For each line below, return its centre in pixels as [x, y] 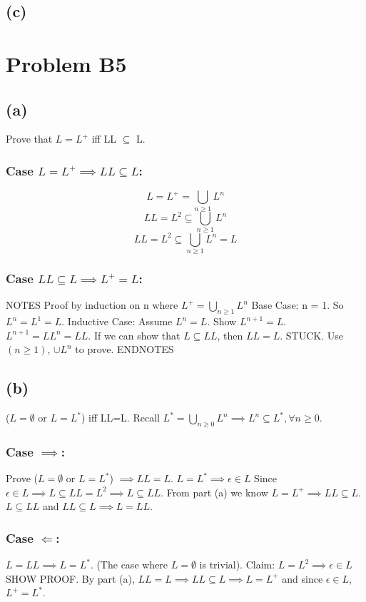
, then [230, 335]
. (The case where [129, 565]
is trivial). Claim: [237, 565]
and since [303, 578]
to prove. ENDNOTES [124, 349]
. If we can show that [134, 335]
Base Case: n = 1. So [298, 305]
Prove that [29, 139]
